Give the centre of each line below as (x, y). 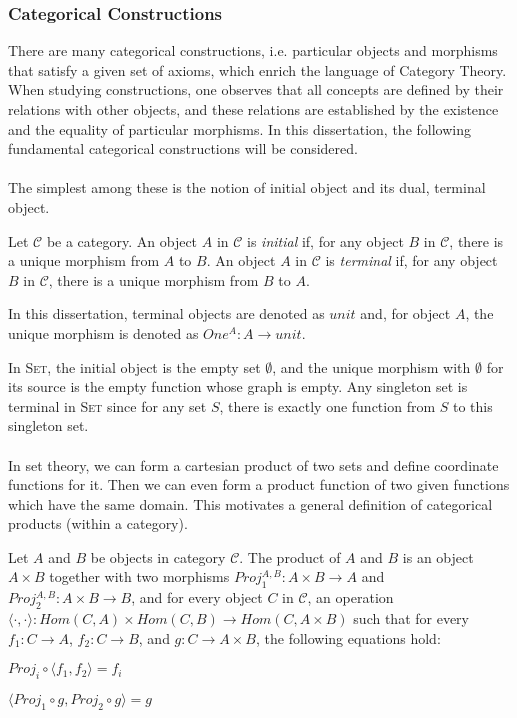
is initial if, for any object (325, 240)
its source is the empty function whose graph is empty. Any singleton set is (238, 386)
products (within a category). (98, 523)
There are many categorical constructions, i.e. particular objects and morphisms (253, 50)
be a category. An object (122, 240)
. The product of (290, 556)
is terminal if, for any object (411, 260)
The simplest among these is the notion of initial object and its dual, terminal (247, 187)
